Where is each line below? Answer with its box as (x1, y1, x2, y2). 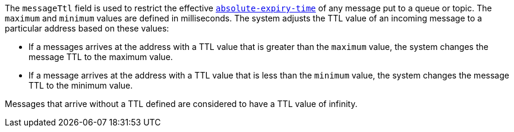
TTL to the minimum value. (29, 80, 133, 90)
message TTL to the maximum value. (29, 52, 173, 62)
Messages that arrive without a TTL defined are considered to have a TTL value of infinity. (5, 99, 358, 109)
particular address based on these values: (5, 23, 169, 33)
